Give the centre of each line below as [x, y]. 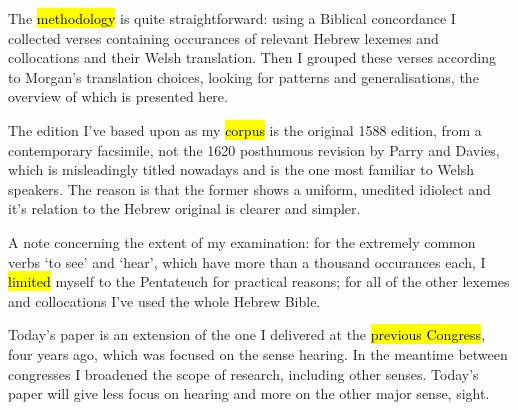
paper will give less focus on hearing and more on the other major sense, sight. [249, 393]
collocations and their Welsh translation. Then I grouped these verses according [252, 57]
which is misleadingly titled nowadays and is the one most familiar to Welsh [241, 169]
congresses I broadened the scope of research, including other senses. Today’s [243, 373]
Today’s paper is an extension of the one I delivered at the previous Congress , [247, 334]
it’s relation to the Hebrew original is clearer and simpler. [184, 208]
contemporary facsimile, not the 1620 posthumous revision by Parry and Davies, [254, 149]
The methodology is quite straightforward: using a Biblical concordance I [232, 18]
